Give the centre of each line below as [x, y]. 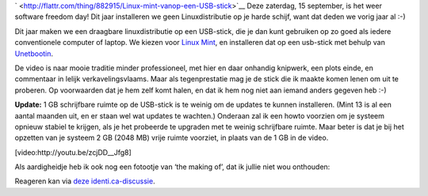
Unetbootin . [34, 53]
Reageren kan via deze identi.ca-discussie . [85, 181]
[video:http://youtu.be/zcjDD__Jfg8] [73, 152]
